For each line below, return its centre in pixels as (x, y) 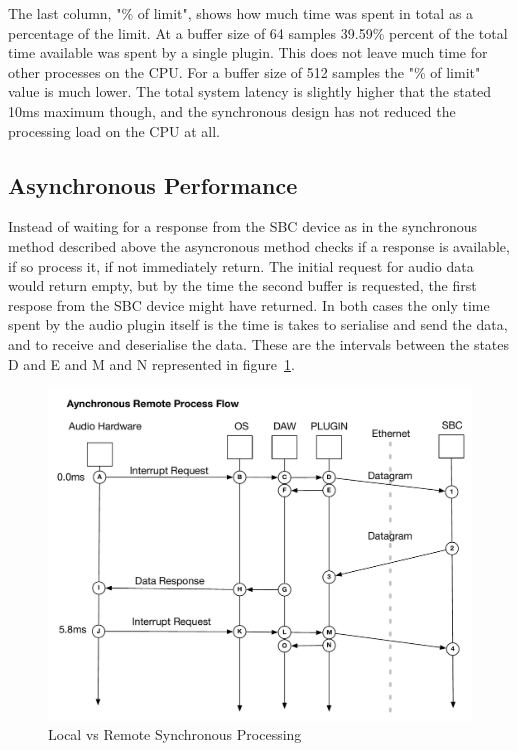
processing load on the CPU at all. (114, 130)
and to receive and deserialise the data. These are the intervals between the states (259, 343)
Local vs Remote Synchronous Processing (175, 734)
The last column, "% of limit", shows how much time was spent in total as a (241, 13)
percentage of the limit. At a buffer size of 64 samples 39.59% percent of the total (258, 32)
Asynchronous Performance (153, 184)
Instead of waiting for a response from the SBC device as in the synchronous (243, 226)
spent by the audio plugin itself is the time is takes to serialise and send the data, (258, 324)
